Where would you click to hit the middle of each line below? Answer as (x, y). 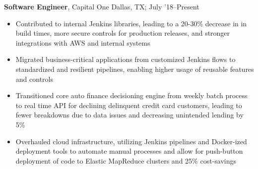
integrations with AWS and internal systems (83, 42)
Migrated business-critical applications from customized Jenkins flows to (126, 59)
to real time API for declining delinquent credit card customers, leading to (129, 105)
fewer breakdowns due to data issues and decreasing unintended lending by (129, 115)
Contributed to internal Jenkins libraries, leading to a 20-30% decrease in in (131, 23)
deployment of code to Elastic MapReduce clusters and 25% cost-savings (126, 160)
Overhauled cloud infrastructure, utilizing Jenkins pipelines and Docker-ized (131, 141)
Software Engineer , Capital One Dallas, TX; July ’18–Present (102, 6)
